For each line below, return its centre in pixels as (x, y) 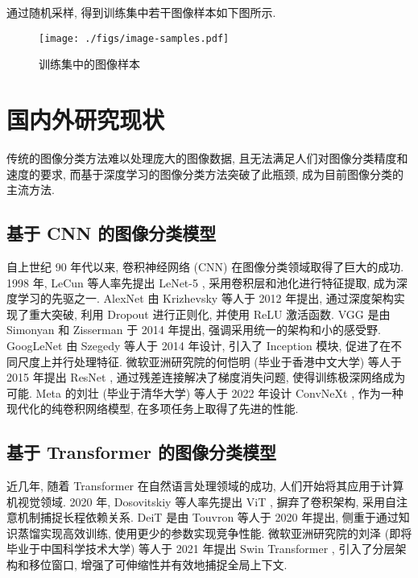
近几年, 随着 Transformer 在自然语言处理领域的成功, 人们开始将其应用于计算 (205, 486)
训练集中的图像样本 (89, 64)
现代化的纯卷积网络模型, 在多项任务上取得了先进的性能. (153, 409)
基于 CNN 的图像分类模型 (112, 233)
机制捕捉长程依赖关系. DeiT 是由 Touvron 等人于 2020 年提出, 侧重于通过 (208, 517)
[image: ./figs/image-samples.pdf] (134, 38)
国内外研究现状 (86, 120)
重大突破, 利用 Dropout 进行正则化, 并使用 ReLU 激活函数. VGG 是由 (209, 314)
